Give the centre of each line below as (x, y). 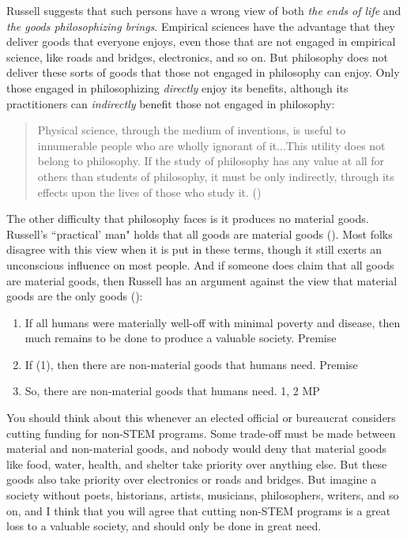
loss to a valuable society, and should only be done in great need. (164, 526)
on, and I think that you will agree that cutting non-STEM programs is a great (199, 510)
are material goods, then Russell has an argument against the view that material (202, 280)
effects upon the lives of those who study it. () (149, 192)
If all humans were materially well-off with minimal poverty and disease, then (213, 322)
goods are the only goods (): (75, 296)
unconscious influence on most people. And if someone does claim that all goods (200, 264)
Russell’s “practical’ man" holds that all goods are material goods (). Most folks (200, 234)
